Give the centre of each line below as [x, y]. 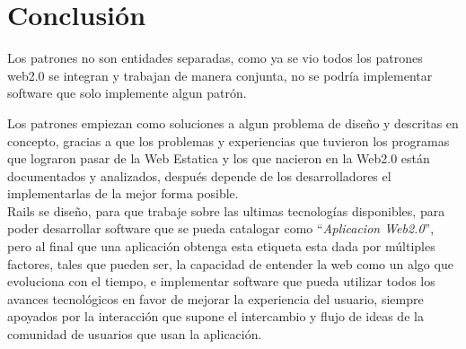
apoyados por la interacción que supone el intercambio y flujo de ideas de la [215, 316]
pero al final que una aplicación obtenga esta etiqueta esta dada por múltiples [221, 246]
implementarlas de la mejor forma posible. [123, 193]
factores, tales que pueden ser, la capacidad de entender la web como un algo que [230, 263]
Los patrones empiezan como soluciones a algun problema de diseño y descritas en [233, 122]
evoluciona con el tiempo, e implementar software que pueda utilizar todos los [221, 281]
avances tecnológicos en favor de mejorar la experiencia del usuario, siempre [215, 298]
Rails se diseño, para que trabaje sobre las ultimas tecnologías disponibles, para [226, 210]
